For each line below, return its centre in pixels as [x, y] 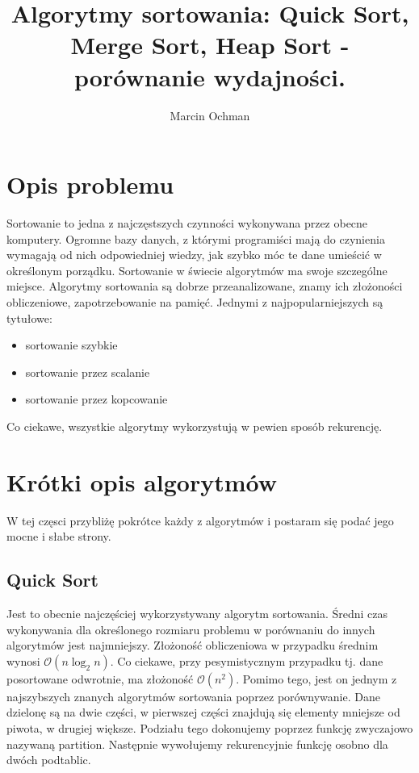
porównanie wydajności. [210, 76]
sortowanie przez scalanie [88, 372]
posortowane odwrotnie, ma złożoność [100, 678]
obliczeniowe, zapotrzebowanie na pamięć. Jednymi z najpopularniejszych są [195, 302]
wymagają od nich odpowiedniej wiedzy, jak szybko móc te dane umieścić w [194, 255]
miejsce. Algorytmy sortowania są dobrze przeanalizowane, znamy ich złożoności [205, 286]
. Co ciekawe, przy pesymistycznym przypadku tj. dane [247, 660]
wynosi [23, 660]
